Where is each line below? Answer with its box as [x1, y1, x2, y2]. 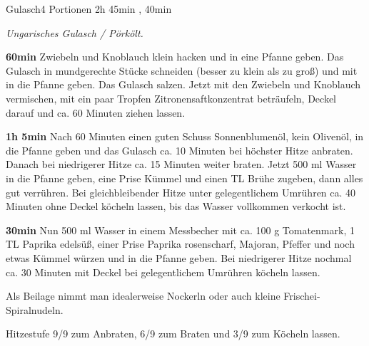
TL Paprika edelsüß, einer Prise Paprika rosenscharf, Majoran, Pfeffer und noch [6, 236, 355, 251]
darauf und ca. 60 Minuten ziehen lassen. [6, 105, 186, 120]
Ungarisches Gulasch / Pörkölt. [6, 25, 143, 40]
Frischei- [283, 288, 320, 303]
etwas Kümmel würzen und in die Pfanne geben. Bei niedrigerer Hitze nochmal [6, 250, 352, 265]
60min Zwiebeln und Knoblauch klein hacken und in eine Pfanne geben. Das [6, 49, 344, 64]
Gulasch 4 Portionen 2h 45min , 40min [6, 1, 172, 16]
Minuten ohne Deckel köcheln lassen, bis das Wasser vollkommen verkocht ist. [6, 199, 346, 214]
